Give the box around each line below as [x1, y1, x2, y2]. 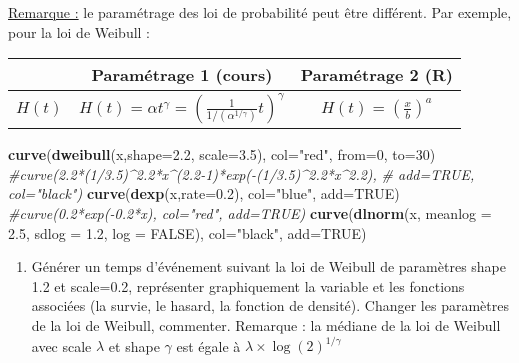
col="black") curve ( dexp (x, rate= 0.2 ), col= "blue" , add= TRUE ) [8, 183, 400, 204]
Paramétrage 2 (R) [300, 63, 453, 87]
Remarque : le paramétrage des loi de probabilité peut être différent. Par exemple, [8, 2, 512, 22]
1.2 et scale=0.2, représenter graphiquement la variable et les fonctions [31, 275, 465, 296]
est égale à [176, 335, 241, 356]
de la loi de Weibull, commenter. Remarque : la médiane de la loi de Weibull [31, 314, 501, 335]
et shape [108, 335, 160, 356]
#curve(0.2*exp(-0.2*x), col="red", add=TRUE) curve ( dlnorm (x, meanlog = [8, 202, 492, 223]
